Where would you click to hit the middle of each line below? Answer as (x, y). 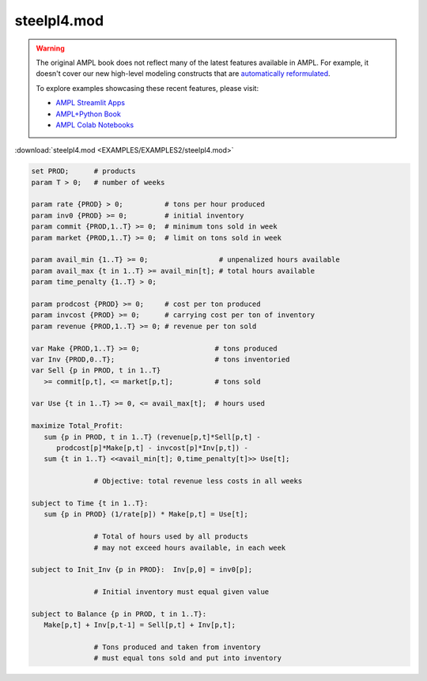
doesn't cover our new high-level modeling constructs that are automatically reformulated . (183, 74)
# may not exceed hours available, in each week (190, 547)
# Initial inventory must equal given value (181, 592)
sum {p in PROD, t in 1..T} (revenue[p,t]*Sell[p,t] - (152, 437)
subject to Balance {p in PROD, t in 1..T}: (119, 614)
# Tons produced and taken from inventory (177, 647)
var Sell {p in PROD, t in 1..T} (96, 371)
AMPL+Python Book (89, 114)
